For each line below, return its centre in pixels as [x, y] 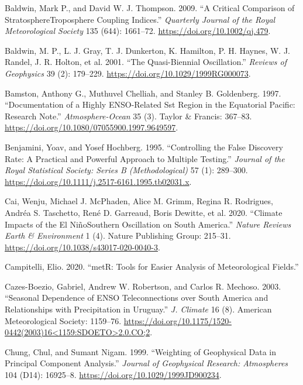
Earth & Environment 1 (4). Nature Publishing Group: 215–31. [118, 236]
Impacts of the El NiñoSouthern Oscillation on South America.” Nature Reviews [148, 224]
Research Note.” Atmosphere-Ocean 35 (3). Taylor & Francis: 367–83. [128, 116]
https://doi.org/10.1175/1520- [178, 320]
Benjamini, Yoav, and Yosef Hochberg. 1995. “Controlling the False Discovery [144, 147]
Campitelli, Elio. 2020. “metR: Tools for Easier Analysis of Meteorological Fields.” [152, 267]
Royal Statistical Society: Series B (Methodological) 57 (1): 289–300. [126, 170]
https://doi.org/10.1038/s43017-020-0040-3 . [82, 247]
